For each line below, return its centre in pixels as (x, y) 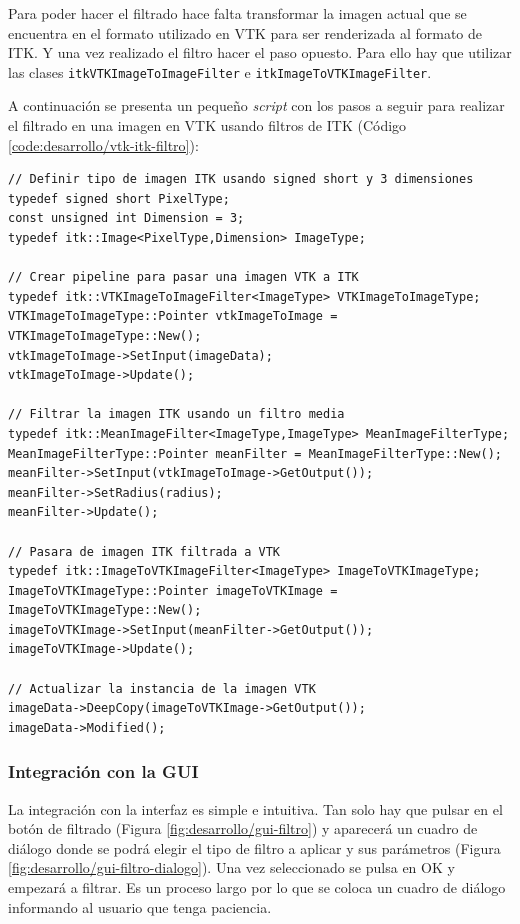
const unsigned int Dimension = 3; (126, 218)
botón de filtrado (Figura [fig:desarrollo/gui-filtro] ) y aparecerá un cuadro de (243, 828)
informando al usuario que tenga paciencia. (140, 906)
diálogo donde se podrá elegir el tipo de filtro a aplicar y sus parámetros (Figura (254, 847)
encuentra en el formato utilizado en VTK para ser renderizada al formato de (245, 32)
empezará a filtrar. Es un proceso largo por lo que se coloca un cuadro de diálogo (257, 887)
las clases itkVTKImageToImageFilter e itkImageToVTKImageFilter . (220, 71)
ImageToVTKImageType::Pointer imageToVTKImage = (173, 590)
